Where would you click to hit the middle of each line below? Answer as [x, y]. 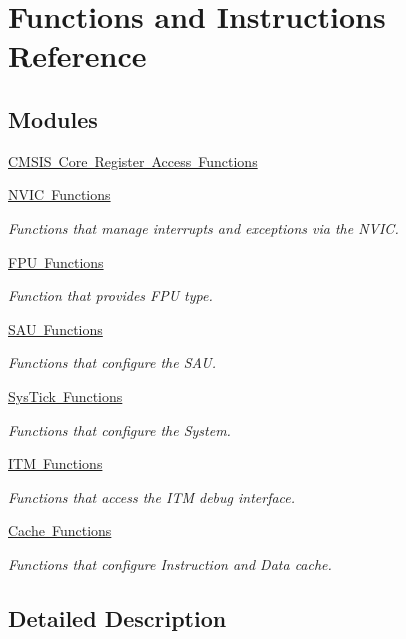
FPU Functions [56, 261]
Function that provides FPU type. [110, 295]
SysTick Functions [65, 395]
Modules [53, 118]
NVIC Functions [59, 194]
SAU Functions [55, 328]
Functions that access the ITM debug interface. [152, 496]
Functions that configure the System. [119, 429]
